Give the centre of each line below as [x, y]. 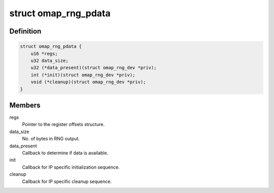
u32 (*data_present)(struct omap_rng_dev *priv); [94, 68]
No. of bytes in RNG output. [51, 139]
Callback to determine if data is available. [65, 153]
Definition [25, 31]
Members [25, 105]
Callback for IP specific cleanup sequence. [67, 181]
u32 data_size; [49, 60]
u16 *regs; [44, 54]
